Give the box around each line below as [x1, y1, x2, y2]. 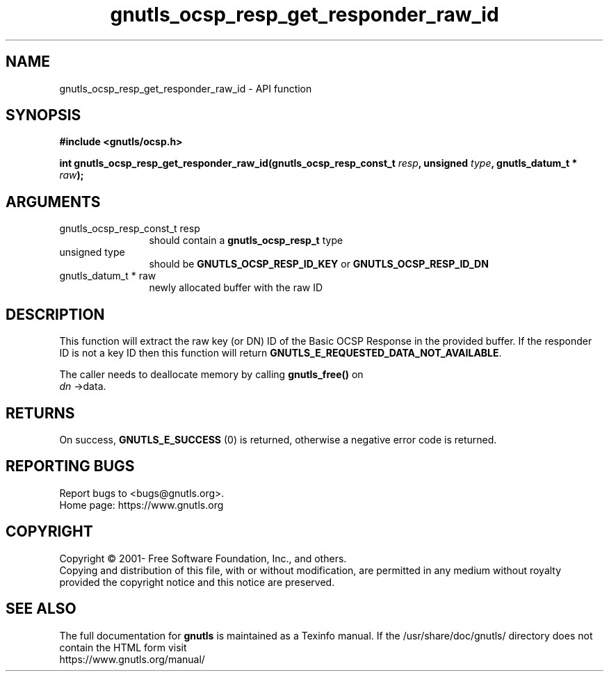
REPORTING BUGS [6, 457, 135, 475]
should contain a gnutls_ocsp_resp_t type [149, 234, 343, 247]
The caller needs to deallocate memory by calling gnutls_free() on [59, 368, 364, 381]
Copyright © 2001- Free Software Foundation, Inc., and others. [59, 552, 347, 564]
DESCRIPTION [6, 305, 105, 323]
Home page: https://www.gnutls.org [59, 498, 224, 511]
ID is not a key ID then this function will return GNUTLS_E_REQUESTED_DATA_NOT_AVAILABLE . [59, 347, 502, 359]
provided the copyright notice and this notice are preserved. [59, 576, 335, 588]
